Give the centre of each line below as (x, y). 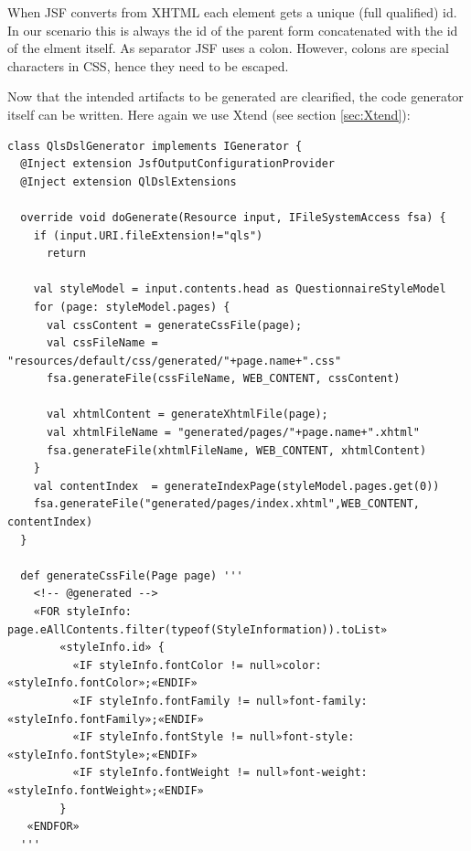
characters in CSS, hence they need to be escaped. (148, 65)
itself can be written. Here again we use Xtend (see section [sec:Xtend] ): (209, 114)
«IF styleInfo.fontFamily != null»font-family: (220, 701)
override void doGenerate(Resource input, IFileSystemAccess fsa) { (233, 217)
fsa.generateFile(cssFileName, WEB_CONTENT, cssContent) (223, 379)
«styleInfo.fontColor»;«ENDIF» (102, 683)
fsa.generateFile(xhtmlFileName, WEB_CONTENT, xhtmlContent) (236, 450)
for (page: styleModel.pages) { (132, 307)
